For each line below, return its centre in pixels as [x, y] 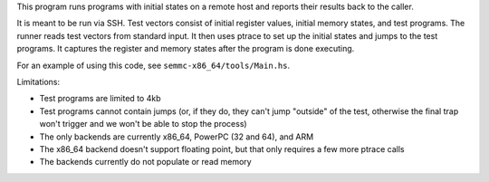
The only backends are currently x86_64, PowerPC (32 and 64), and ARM [177, 137]
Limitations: [38, 81]
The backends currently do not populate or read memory [146, 162]
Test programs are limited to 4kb [100, 99]
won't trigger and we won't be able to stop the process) [144, 124]
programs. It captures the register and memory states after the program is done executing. [186, 49]
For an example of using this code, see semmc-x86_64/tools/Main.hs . [153, 65]
